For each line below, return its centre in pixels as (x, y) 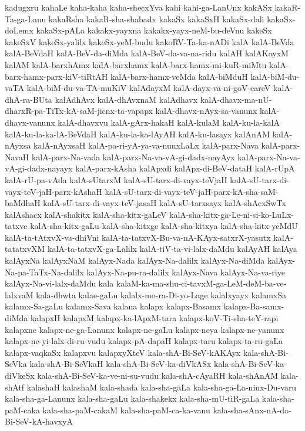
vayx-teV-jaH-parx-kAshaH (53, 191)
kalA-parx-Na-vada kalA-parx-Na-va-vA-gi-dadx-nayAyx (133, 156)
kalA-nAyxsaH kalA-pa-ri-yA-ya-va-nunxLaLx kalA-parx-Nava (146, 145)
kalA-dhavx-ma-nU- (236, 99)
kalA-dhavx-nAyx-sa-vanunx (206, 111)
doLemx (19, 30)
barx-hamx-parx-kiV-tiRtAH (56, 76)
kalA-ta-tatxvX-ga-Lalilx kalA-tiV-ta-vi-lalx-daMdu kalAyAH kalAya (172, 249)
